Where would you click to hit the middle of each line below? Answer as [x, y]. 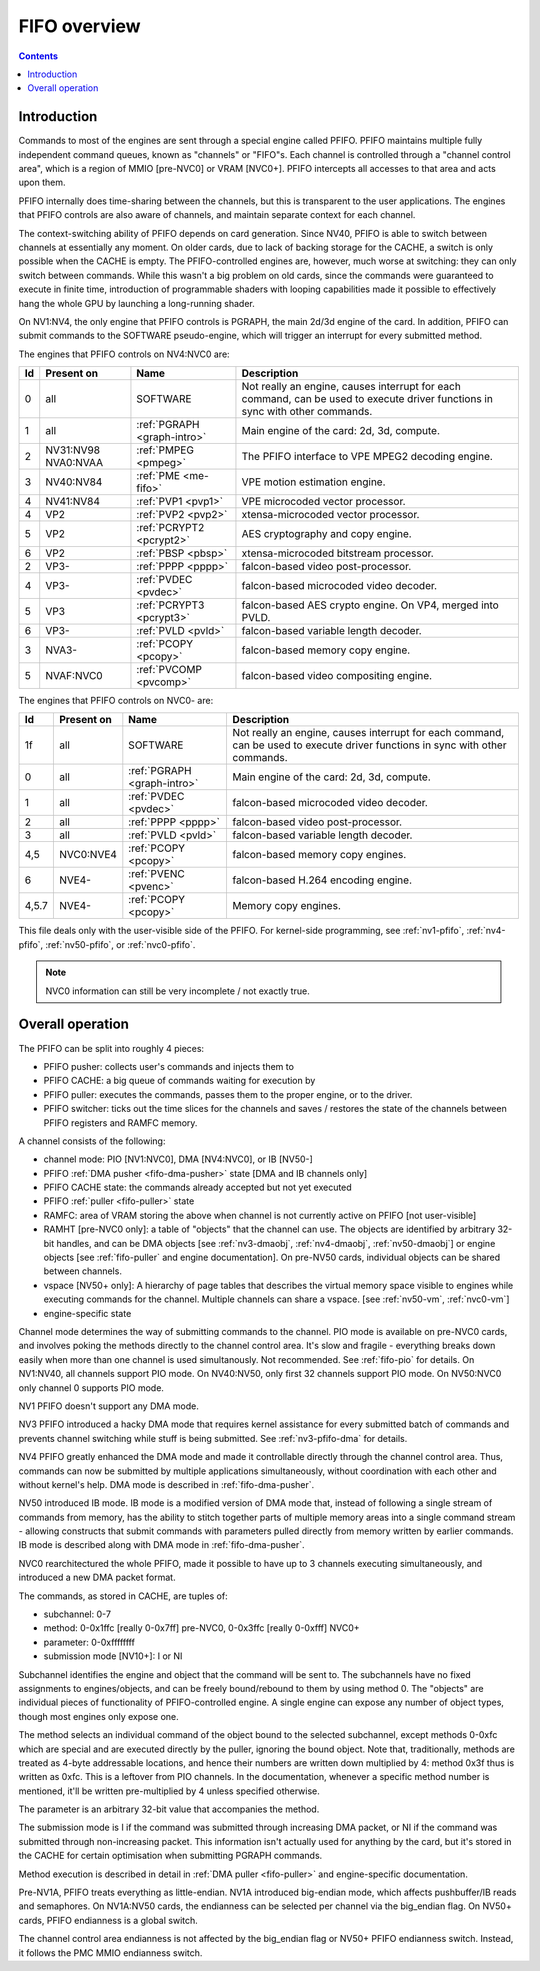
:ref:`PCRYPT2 [170, 528]
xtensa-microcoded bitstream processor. [337, 553]
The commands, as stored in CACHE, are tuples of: [123, 1596]
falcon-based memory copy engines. [319, 855]
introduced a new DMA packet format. [97, 1577]
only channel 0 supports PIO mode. [91, 1387]
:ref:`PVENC [156, 874]
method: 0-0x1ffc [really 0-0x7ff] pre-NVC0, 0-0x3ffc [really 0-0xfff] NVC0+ [201, 1628]
